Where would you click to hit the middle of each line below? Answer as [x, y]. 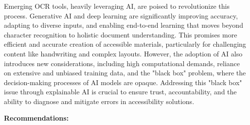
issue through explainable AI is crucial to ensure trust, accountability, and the [120, 92]
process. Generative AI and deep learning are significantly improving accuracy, [121, 15]
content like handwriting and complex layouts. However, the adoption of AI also [123, 53]
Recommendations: [36, 117]
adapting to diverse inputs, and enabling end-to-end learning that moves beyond [124, 25]
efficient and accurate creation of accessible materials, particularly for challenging [125, 44]
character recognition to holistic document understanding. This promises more [121, 34]
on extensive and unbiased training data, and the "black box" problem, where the [125, 73]
